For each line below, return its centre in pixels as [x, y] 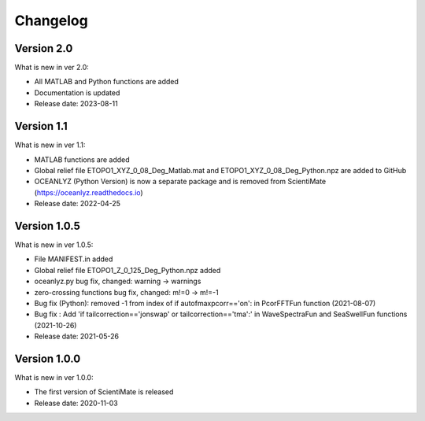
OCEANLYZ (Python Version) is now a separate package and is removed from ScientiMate [180, 182]
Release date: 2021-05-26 [77, 336]
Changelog [51, 20]
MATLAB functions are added [82, 159]
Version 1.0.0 [48, 358]
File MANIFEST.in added [74, 259]
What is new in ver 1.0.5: [54, 245]
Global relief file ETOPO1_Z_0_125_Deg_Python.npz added [128, 270]
